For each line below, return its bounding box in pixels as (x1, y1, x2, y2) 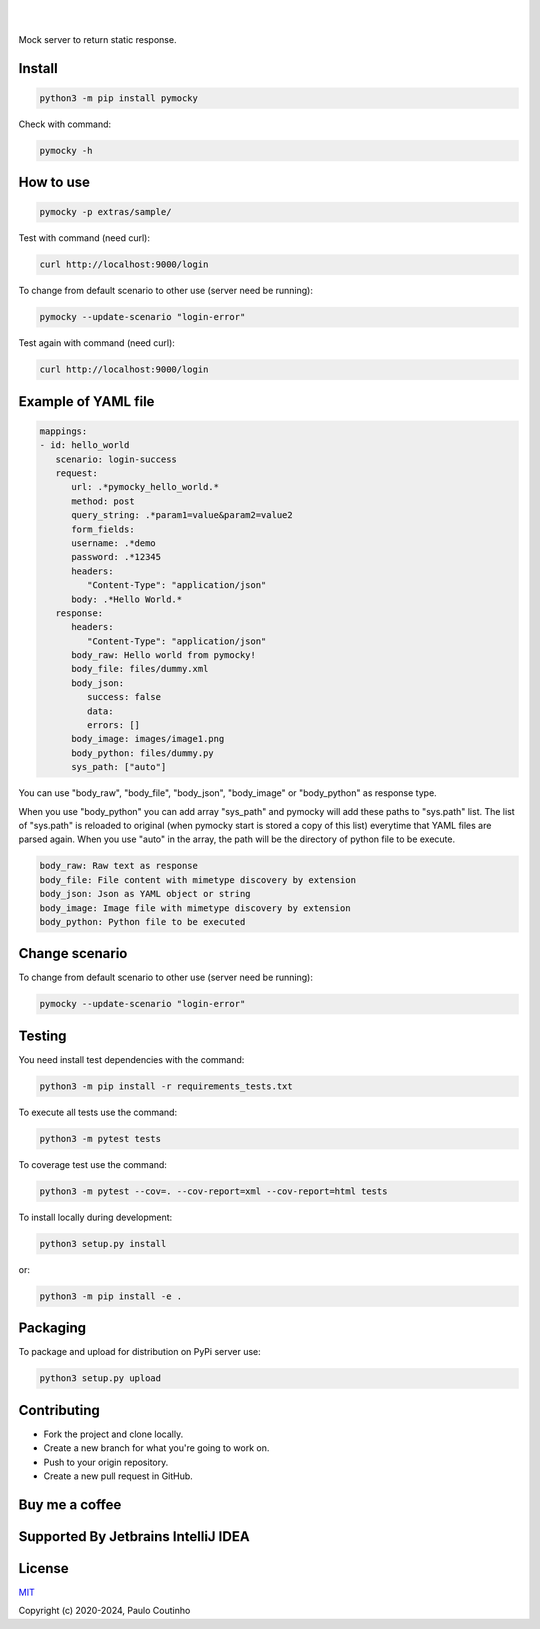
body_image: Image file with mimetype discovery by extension (39, 902, 351, 914)
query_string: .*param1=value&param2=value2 (71, 510, 294, 521)
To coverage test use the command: (18, 1158, 167, 1170)
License (18, 1560, 69, 1577)
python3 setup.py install (39, 1238, 167, 1249)
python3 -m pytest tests (39, 1133, 162, 1144)
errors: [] (86, 720, 140, 731)
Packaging (18, 1320, 87, 1337)
